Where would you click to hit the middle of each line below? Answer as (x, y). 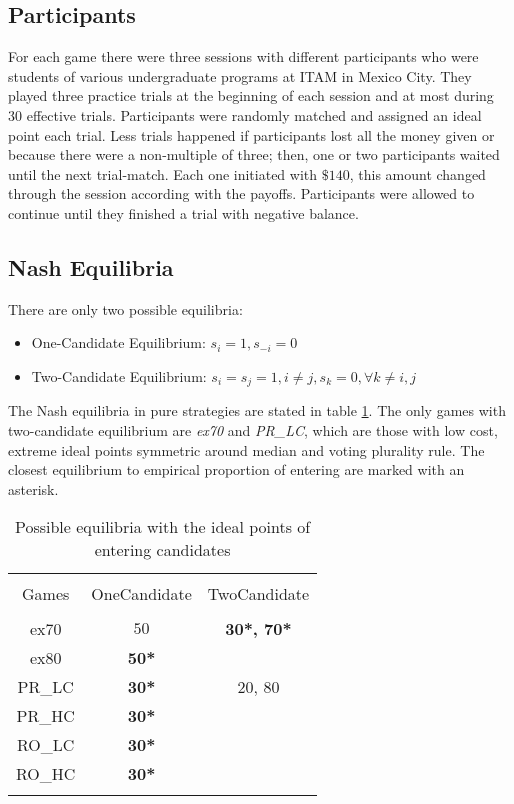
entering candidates (162, 550)
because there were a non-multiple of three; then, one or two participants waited (254, 154)
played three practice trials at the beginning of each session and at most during (251, 95)
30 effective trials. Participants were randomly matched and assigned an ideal (245, 114)
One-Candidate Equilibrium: (118, 342)
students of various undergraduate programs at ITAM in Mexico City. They (240, 75)
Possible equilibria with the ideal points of (162, 527)
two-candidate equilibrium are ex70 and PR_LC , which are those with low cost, (253, 429)
